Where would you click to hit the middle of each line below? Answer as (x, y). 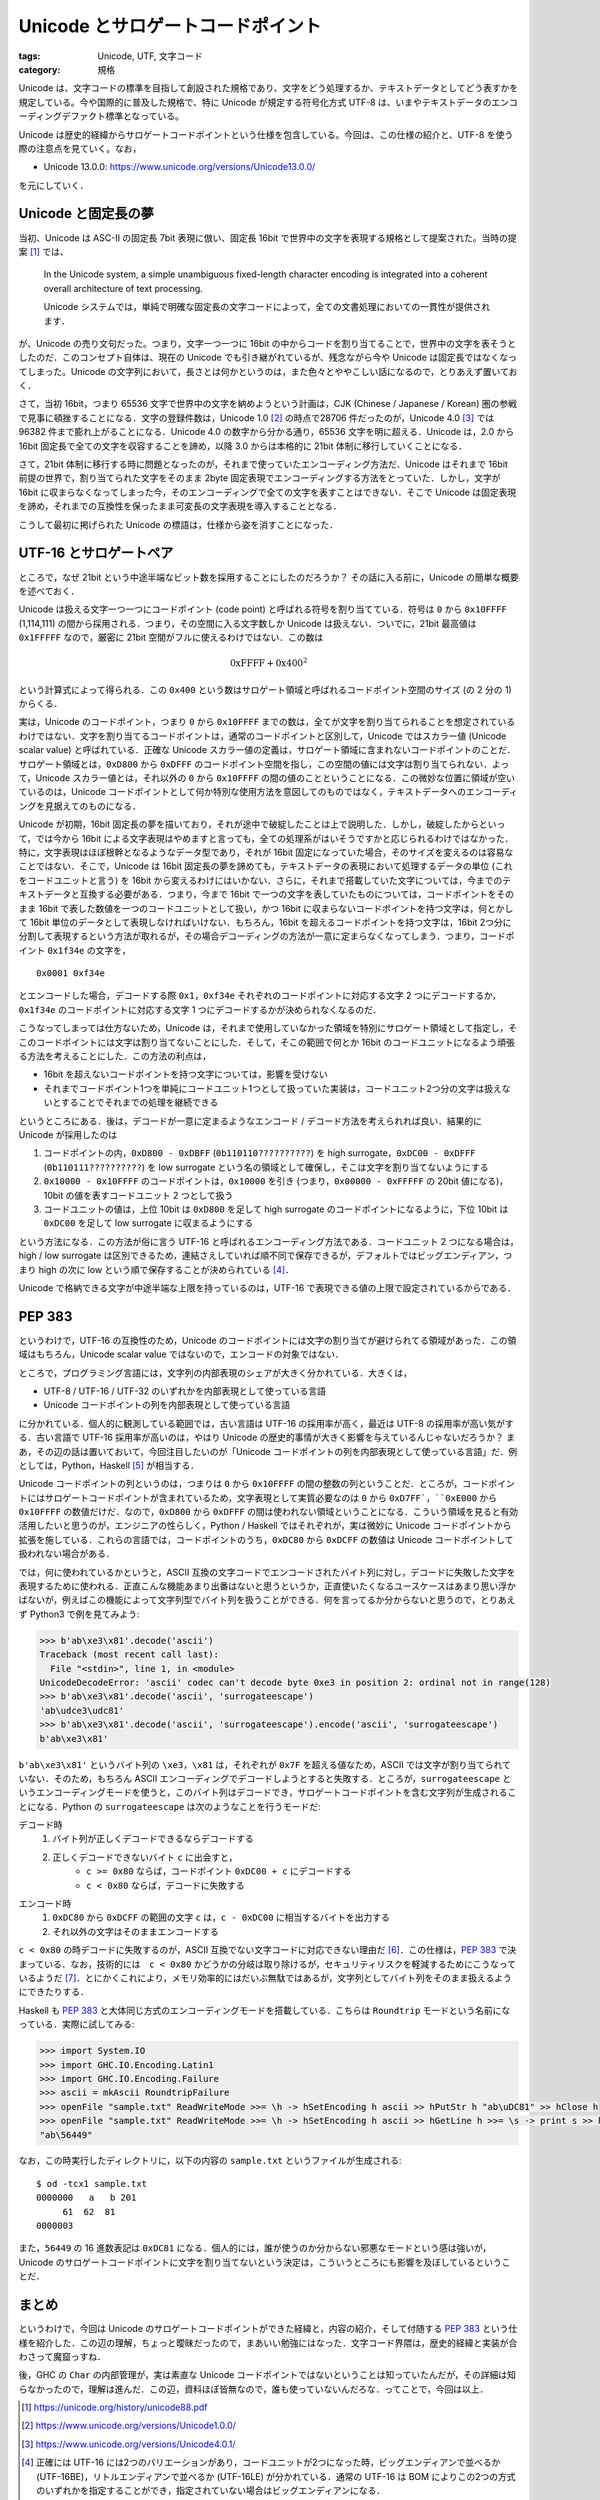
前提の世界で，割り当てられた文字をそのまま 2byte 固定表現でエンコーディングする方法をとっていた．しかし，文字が (259, 478)
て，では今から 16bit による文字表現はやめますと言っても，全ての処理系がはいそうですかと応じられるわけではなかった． (266, 838)
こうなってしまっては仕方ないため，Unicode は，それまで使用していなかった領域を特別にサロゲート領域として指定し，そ (268, 1028)
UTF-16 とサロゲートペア (96, 553)
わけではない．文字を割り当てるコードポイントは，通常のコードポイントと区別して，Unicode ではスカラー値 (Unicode (262, 736)
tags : (29, 56)
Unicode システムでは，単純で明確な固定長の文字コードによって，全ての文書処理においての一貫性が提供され (267, 307)
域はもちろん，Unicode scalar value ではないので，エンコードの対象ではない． (181, 1354)
